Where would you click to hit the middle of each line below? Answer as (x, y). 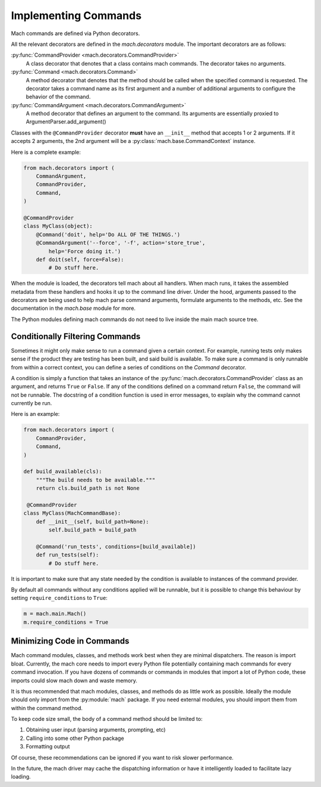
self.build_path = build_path (92, 530)
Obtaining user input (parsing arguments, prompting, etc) (96, 730)
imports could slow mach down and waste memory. (74, 680)
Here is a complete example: (46, 152)
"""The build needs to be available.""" (96, 480)
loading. (21, 777)
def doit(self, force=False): (80, 259)
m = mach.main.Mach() (55, 614)
